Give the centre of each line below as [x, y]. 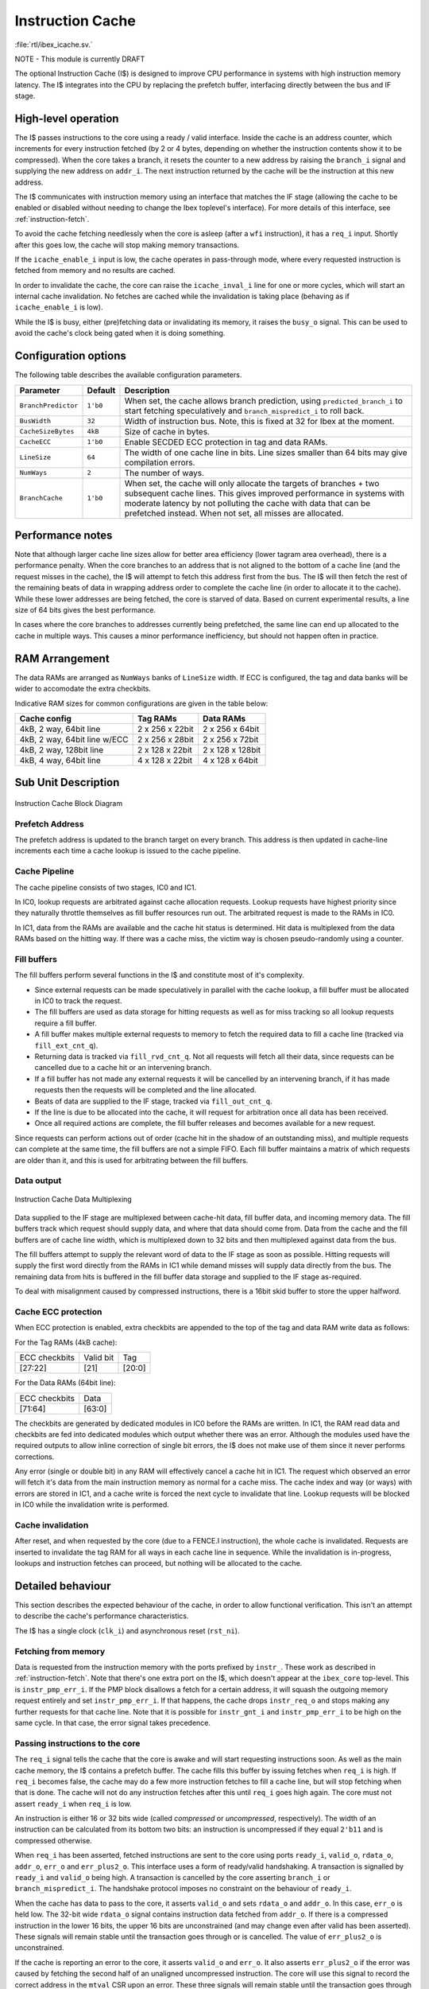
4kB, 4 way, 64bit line [60, 760]
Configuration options [71, 356]
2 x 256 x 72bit [231, 739]
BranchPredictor [49, 406]
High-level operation [67, 118]
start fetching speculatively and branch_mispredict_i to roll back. [244, 411]
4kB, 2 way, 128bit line [62, 749]
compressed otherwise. [54, 1840]
